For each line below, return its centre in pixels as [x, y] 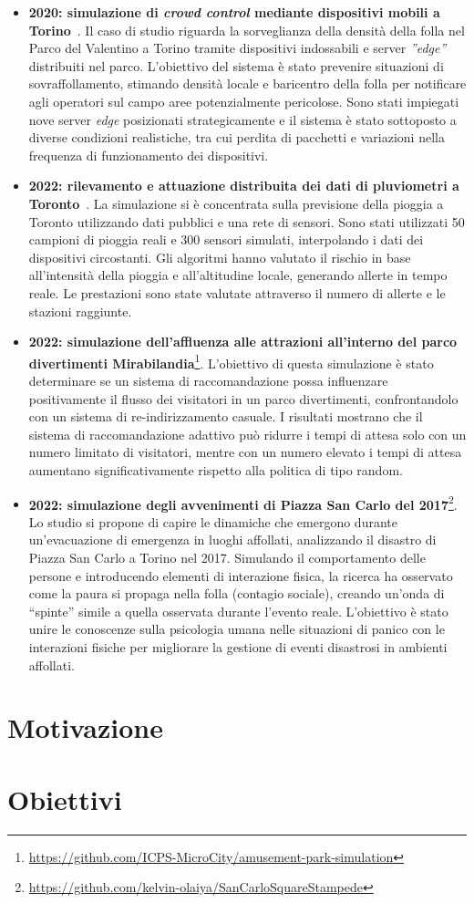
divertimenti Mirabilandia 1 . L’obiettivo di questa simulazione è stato [231, 361]
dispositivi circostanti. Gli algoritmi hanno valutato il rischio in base [220, 257]
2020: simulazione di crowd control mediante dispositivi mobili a [234, 12]
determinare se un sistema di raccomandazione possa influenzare [208, 380]
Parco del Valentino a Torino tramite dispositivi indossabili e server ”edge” [237, 48]
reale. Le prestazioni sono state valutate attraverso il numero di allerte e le [237, 292]
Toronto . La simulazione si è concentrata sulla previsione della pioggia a [236, 203]
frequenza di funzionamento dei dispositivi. [149, 155]
